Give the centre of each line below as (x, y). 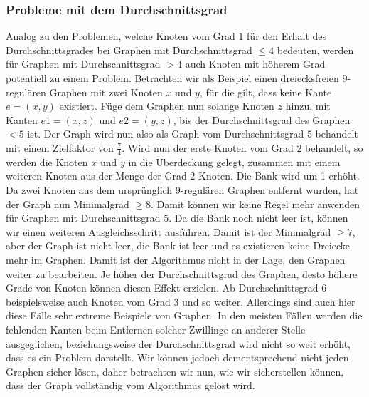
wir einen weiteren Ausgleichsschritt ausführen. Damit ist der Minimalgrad (169, 231)
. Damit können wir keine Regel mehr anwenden (256, 203)
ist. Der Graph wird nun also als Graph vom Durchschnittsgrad (166, 134)
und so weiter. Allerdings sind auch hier (269, 301)
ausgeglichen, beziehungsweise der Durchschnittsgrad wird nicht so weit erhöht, (178, 343)
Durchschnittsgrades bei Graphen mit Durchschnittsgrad (129, 50)
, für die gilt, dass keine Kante (266, 92)
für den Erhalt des (287, 36)
